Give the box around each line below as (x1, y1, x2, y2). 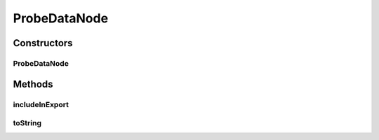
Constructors (13, 37, 73, 49)
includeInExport (13, 99, 69, 109)
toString (13, 118, 42, 128)
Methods (13, 78, 53, 90)
